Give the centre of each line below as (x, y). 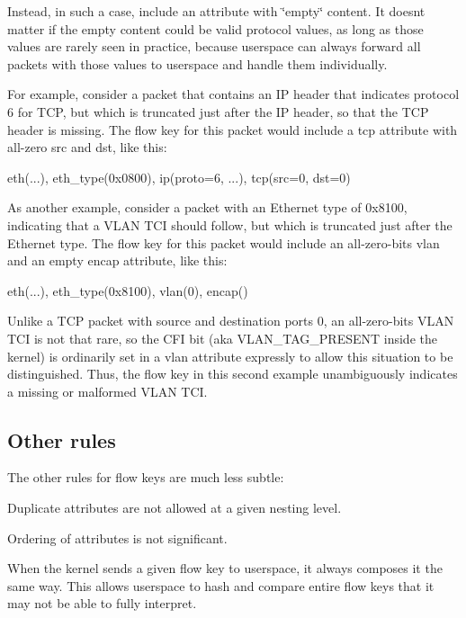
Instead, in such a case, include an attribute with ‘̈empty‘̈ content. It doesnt (216, 11)
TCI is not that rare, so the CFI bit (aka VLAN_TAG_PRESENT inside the (222, 338)
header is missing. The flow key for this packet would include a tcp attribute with (233, 129)
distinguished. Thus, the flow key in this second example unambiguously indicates (233, 374)
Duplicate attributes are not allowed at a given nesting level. (175, 508)
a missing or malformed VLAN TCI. (108, 391)
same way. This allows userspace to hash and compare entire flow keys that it (221, 585)
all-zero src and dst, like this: (87, 147)
